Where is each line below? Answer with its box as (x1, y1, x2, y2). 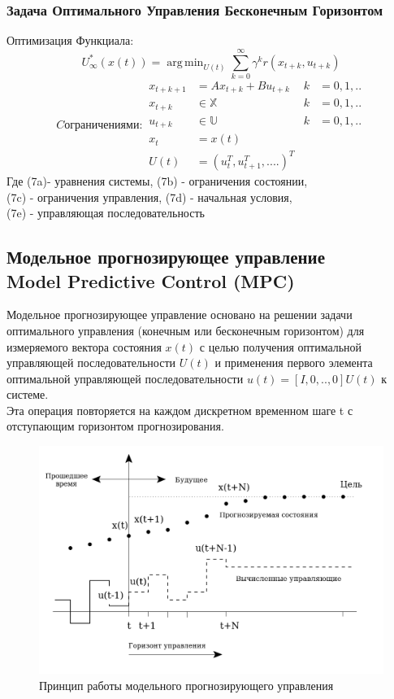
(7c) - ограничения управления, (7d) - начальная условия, (6, 188, 292, 205)
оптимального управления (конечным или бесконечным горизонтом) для (6, 321, 365, 339)
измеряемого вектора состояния (6, 338, 162, 355)
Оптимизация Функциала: (6, 32, 134, 49)
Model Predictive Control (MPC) (6, 268, 295, 293)
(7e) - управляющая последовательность (6, 204, 205, 221)
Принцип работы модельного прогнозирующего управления (39, 676, 334, 693)
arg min (167, 56, 204, 68)
